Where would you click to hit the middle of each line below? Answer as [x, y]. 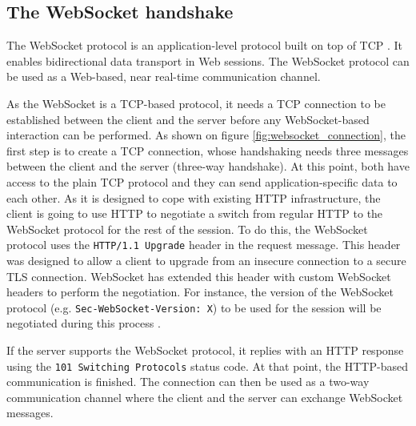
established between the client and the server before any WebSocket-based [188, 119]
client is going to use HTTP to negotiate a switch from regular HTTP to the [195, 213]
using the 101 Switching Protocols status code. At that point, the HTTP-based [207, 366]
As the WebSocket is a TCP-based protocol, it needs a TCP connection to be [196, 103]
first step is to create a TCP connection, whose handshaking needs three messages [208, 150]
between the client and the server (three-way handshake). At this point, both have [208, 166]
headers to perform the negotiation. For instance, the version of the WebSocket [200, 292]
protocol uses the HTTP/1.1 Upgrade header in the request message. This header [204, 245]
